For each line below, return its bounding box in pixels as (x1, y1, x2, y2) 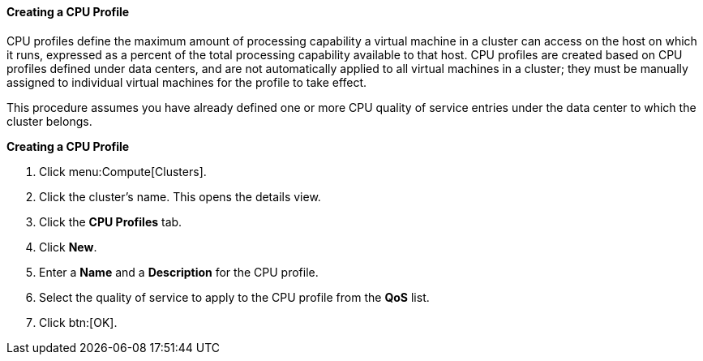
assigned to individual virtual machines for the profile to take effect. (6, 75, 367, 89)
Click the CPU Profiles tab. (39, 214, 182, 229)
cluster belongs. (6, 114, 92, 128)
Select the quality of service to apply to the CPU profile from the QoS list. (39, 290, 430, 304)
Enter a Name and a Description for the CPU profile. (39, 264, 319, 279)
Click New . (39, 239, 97, 254)
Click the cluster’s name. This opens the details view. (39, 189, 321, 204)
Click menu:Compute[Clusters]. (39, 164, 207, 178)
